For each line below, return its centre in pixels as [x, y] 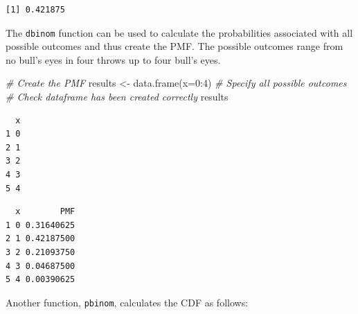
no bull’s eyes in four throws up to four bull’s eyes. [113, 59]
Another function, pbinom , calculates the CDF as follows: [127, 302]
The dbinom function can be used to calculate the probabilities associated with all [179, 32]
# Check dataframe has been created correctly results [117, 97]
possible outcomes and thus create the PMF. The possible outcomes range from [174, 46]
